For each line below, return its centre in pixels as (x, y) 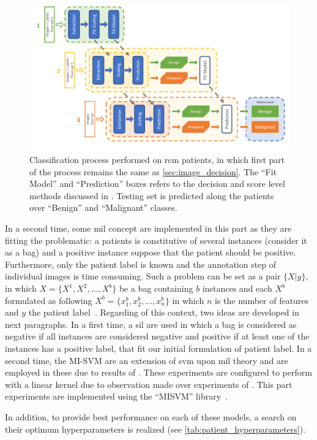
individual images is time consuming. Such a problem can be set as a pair (143, 276)
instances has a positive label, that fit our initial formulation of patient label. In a (158, 348)
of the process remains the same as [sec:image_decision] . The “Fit (153, 171)
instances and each (237, 288)
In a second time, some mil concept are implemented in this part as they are (148, 228)
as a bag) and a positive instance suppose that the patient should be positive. (151, 252)
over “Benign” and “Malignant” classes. (103, 207)
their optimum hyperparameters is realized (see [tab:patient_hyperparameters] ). (155, 429)
